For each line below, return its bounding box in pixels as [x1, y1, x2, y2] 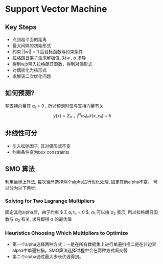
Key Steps [5, 23, 37, 31]
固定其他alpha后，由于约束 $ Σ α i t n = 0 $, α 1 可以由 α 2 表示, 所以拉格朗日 [5, 209, 154, 216]
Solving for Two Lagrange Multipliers [5, 197, 95, 204]
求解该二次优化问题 [12, 73, 51, 79]
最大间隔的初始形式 [12, 43, 51, 48]
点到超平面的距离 [12, 37, 47, 42]
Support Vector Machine [5, 3, 107, 15]
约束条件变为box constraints [12, 149, 70, 155]
